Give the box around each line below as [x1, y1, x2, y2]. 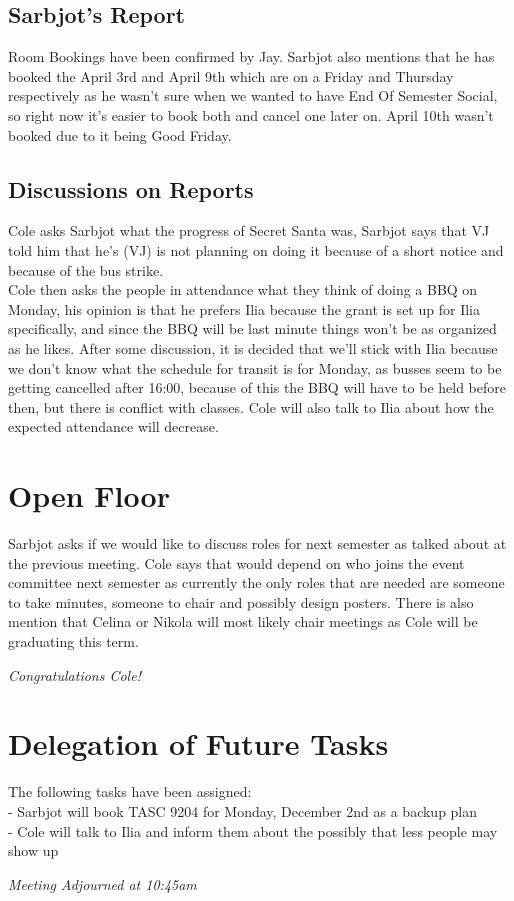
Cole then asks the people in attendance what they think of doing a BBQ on [8, 279, 478, 300]
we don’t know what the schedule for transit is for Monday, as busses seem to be [8, 357, 502, 378]
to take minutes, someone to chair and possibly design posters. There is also [8, 591, 474, 612]
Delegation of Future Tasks [8, 723, 389, 764]
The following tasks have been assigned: [8, 781, 252, 802]
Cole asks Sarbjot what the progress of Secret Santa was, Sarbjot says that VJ [8, 220, 490, 241]
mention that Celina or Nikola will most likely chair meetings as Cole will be [8, 611, 478, 632]
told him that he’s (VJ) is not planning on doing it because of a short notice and [8, 239, 504, 260]
